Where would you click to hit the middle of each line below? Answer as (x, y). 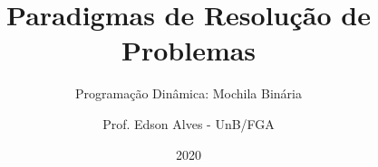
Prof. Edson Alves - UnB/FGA (189, 123)
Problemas (189, 50)
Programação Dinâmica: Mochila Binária (189, 93)
